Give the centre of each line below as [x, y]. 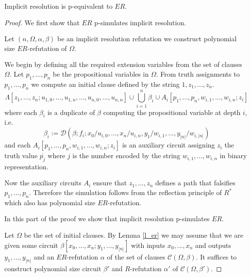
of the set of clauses [136, 256]
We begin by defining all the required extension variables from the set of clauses [123, 64]
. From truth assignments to [198, 73]
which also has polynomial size [50, 202]
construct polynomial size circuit [53, 268]
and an [44, 256]
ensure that [110, 183]
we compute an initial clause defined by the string [105, 84]
